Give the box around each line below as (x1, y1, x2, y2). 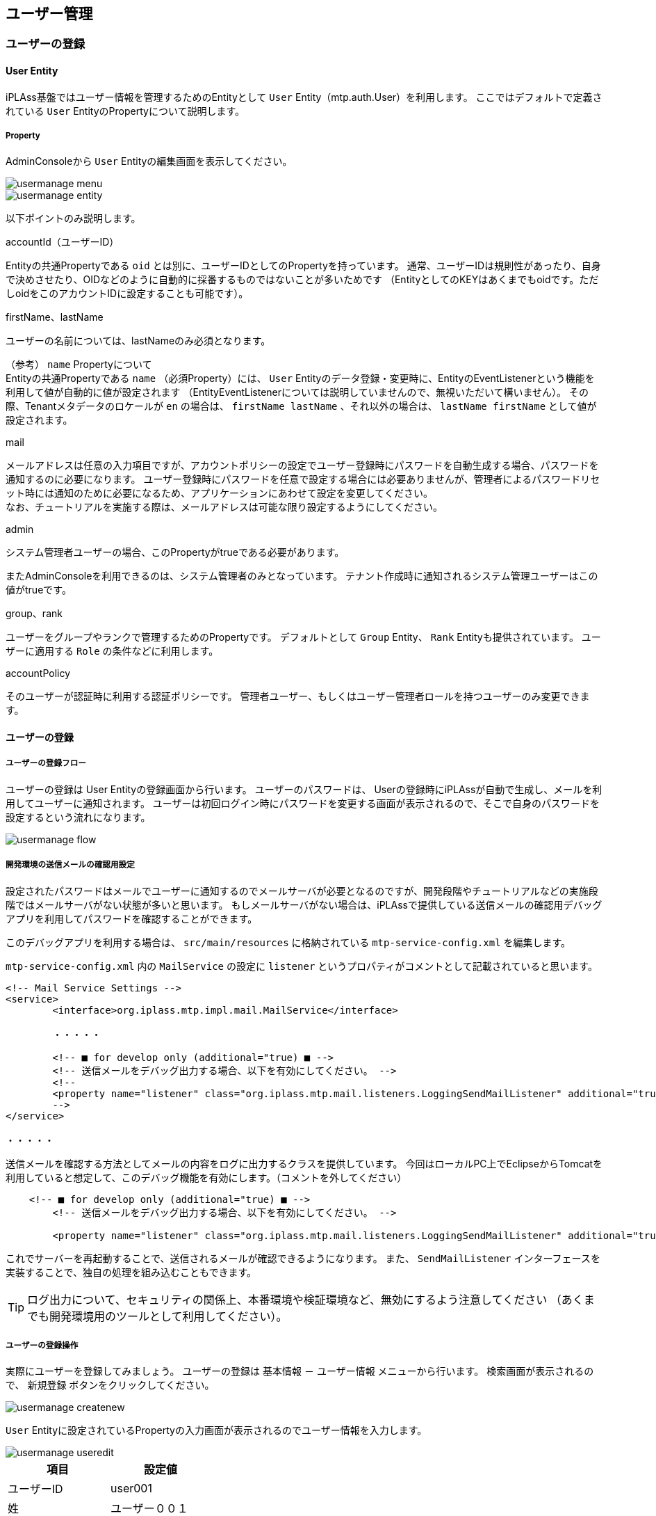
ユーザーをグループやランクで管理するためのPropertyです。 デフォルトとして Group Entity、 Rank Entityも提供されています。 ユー (6, 631, 601, 644)
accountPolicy (6, 667, 71, 680)
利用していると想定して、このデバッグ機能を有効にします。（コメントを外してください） (6, 1171, 407, 1183)
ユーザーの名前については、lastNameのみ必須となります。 (6, 335, 271, 347)
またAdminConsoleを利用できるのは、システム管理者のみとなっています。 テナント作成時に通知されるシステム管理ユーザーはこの (6, 570, 598, 582)
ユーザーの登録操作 (6, 1340, 79, 1350)
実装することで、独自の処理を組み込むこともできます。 (6, 1266, 257, 1278)
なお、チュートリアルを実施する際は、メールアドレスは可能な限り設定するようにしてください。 (6, 501, 443, 513)
